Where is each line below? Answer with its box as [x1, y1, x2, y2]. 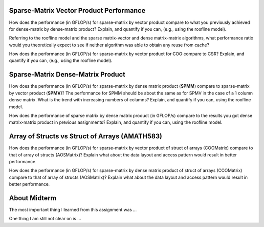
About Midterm [9, 194, 57, 202]
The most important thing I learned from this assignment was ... [9, 207, 137, 213]
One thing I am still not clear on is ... [9, 216, 82, 222]
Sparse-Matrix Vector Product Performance [9, 6, 146, 15]
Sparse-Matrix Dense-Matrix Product [9, 71, 126, 79]
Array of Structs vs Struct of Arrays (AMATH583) [9, 132, 162, 141]
